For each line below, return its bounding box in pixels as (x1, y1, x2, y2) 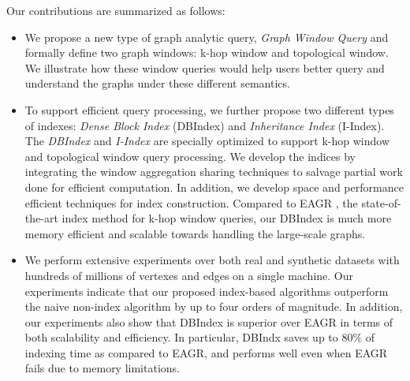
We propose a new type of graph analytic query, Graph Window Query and (24, 28, 389, 45)
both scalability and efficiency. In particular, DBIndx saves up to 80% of (24, 329, 375, 346)
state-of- (361, 194, 401, 211)
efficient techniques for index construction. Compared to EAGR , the (24, 194, 358, 211)
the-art (24, 210, 58, 226)
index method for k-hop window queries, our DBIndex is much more (61, 210, 392, 226)
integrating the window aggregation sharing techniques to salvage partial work (24, 163, 403, 180)
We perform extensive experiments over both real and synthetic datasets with (24, 252, 400, 268)
